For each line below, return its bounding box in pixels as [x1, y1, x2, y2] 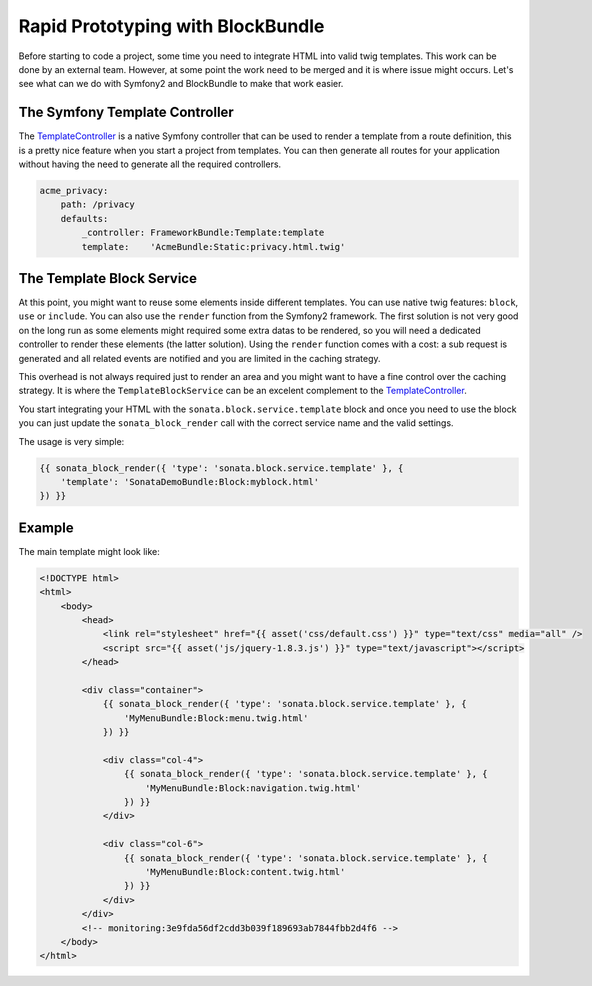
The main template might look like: [18, 545, 160, 557]
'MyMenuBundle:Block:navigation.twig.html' [145, 782, 362, 794]
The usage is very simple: [18, 435, 125, 447]
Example [18, 519, 74, 536]
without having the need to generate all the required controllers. [18, 158, 282, 170]
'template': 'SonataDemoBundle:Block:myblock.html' [60, 476, 320, 487]
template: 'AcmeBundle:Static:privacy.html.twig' [81, 241, 346, 252]
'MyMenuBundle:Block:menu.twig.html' [123, 712, 309, 724]
